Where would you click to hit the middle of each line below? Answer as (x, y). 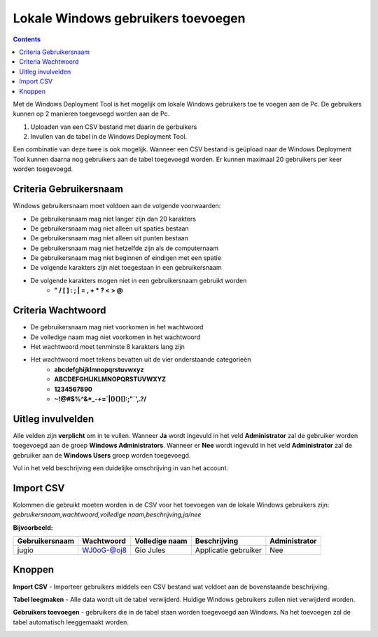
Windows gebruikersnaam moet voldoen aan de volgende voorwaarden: (117, 206)
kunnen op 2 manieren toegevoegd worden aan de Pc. (91, 114)
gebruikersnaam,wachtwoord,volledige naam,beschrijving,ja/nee (107, 514)
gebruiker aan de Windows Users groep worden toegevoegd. (102, 455)
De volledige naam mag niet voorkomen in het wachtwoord (115, 337)
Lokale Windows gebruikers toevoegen (129, 18)
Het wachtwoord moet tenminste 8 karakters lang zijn (108, 346)
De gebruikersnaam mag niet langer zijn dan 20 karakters (113, 219)
